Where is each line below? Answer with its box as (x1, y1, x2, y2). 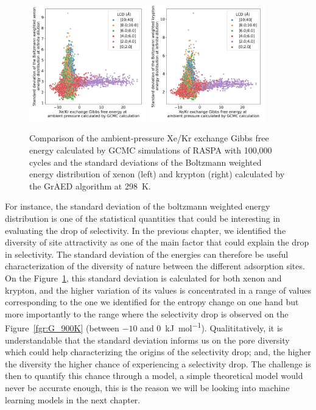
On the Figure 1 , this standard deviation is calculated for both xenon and (5, 271, 282, 284)
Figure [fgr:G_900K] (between (5, 321, 119, 334)
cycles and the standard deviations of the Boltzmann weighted (29, 155, 262, 168)
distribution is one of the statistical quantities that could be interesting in (5, 211, 281, 224)
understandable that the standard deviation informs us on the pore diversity (5, 333, 290, 346)
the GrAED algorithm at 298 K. (29, 179, 151, 192)
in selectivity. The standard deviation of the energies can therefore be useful (5, 247, 289, 260)
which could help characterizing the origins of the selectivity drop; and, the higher (5, 345, 311, 358)
